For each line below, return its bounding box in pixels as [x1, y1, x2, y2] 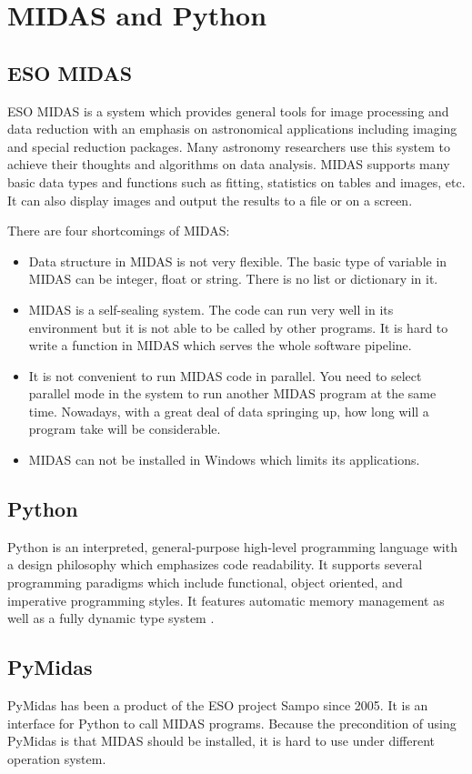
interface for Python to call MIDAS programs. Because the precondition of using [7, 713, 457, 732]
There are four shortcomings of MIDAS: [7, 221, 230, 240]
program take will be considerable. [28, 419, 221, 438]
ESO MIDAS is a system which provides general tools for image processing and [7, 101, 449, 120]
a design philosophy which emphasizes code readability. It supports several [7, 555, 423, 574]
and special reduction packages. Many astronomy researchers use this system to [7, 136, 450, 156]
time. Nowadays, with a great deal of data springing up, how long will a [28, 401, 429, 420]
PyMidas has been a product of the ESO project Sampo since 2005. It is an [7, 696, 428, 715]
